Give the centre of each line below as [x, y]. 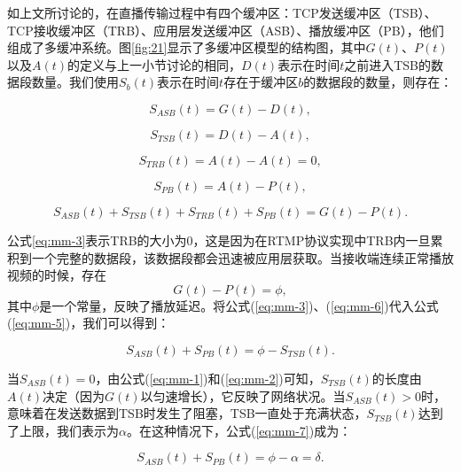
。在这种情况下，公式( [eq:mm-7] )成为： [239, 430]
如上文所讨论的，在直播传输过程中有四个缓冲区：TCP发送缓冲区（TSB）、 [222, 12]
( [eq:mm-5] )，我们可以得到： [89, 323]
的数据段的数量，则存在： [378, 82]
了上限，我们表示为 [63, 430]
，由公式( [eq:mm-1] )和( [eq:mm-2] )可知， [208, 378]
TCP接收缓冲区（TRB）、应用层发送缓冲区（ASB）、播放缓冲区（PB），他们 [226, 30]
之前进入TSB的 [388, 64]
